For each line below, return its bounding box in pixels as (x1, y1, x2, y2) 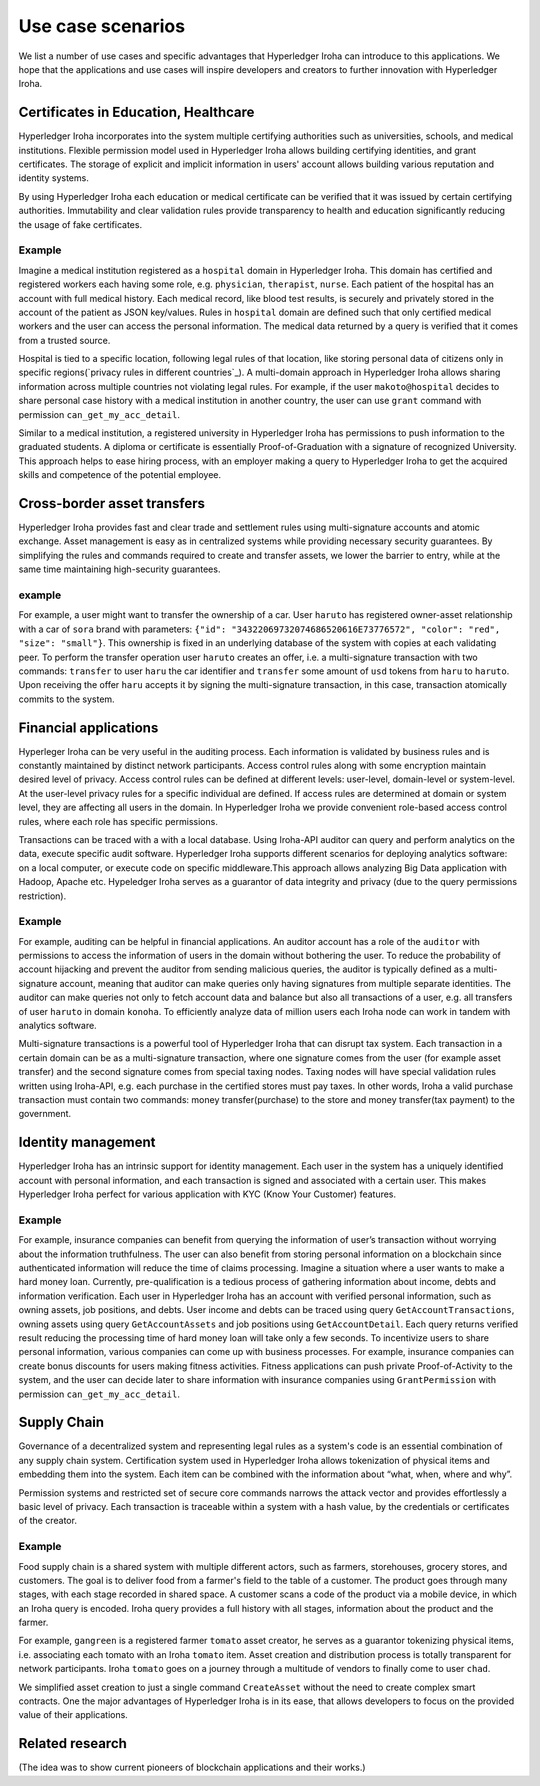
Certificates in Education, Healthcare (18, 104, 255, 121)
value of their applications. (18, 1709, 129, 1721)
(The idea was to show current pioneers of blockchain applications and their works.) (18, 1761, 366, 1774)
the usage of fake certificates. (18, 218, 143, 230)
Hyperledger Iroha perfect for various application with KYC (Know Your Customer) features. (18, 1188, 397, 1200)
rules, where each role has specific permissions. (18, 815, 219, 827)
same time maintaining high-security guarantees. (18, 563, 221, 575)
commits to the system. (18, 693, 115, 705)
